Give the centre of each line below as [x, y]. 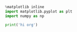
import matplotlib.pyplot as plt [39, 11]
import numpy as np [25, 16]
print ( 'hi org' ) [21, 25]
